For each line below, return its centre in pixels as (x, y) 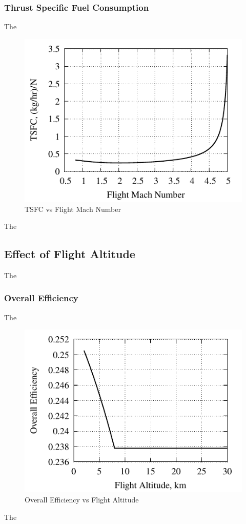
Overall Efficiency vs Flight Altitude (82, 500)
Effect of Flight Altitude (70, 254)
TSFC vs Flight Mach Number (73, 209)
